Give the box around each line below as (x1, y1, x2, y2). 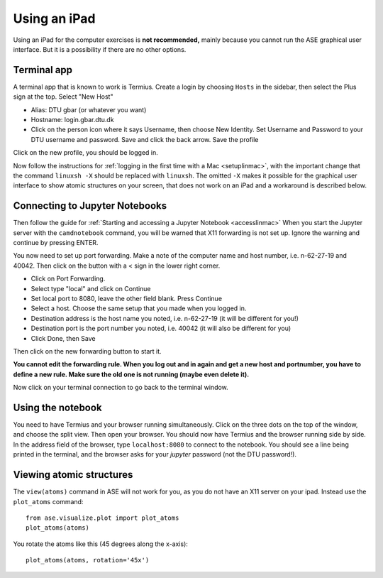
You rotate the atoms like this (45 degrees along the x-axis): (13, 540, 188, 548)
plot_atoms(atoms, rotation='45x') (26, 556, 150, 565)
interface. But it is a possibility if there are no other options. (13, 45, 187, 53)
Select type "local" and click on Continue (30, 284, 151, 293)
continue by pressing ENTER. (13, 239, 99, 247)
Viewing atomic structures (13, 469, 133, 481)
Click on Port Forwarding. (30, 274, 106, 283)
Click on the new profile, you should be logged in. (13, 148, 159, 157)
